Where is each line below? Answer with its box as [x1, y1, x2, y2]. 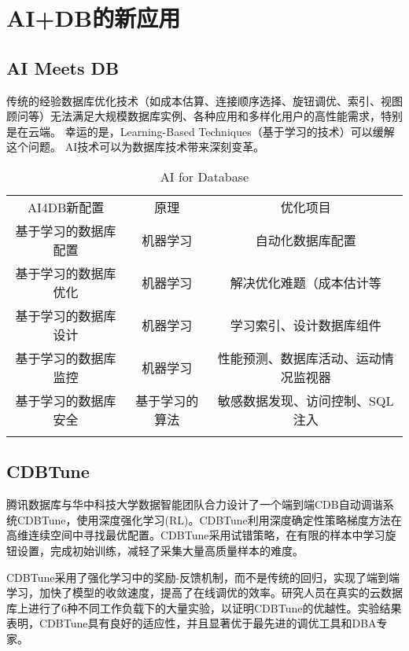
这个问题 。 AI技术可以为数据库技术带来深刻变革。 [6, 138, 265, 155]
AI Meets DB [6, 55, 120, 79]
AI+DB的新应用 [6, 2, 181, 34]
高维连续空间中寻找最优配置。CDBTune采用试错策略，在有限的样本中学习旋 [6, 527, 396, 543]
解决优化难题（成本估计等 [230, 273, 381, 292]
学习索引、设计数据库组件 [230, 315, 381, 334]
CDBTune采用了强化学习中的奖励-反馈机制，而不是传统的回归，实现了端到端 [6, 568, 400, 585]
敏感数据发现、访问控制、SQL [218, 391, 394, 410]
